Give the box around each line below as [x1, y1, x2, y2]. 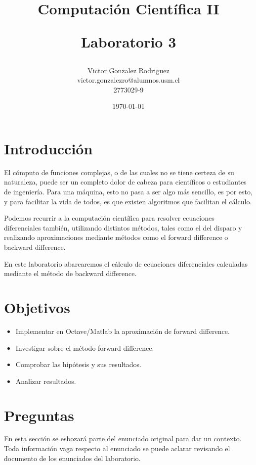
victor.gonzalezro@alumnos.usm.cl [77, 75, 180, 85]
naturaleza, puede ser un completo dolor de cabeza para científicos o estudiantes [4, 177, 247, 187]
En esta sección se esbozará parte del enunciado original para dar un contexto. [4, 433, 242, 444]
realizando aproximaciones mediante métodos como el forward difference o [4, 232, 228, 242]
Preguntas [4, 405, 74, 425]
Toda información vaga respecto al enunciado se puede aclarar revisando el [4, 443, 230, 454]
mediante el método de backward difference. [4, 268, 137, 279]
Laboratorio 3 [81, 32, 176, 52]
